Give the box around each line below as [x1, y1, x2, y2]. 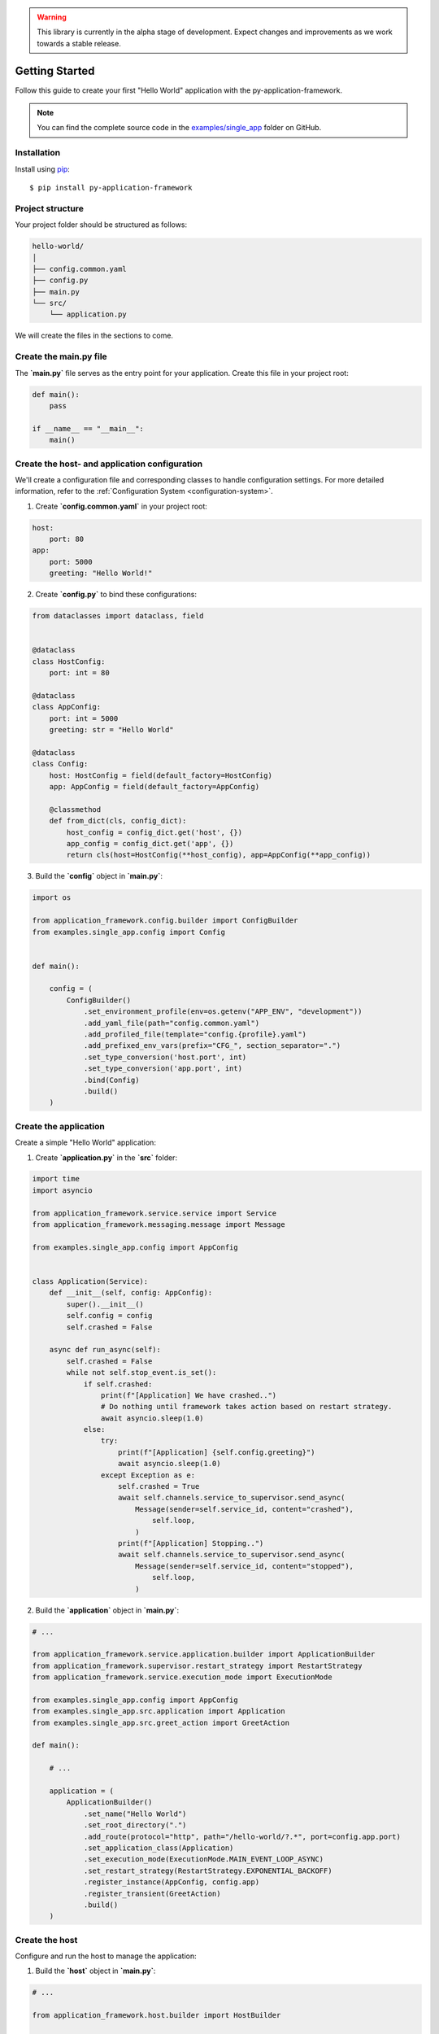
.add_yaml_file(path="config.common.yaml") [83, 1018, 260, 1028]
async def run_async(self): [49, 1345, 162, 1355]
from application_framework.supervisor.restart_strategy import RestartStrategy [32, 1661, 363, 1670]
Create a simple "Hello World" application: [15, 1137, 156, 1147]
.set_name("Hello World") [83, 1809, 187, 1818]
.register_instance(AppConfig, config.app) [83, 1878, 260, 1887]
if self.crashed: [83, 1379, 153, 1389]
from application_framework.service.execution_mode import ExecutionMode [32, 1673, 333, 1682]
